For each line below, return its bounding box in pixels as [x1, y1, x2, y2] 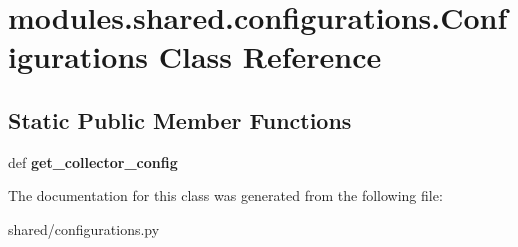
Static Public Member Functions [8, 104, 352, 135]
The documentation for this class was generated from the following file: [8, 185, 443, 206]
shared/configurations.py [8, 218, 160, 239]
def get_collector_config [8, 151, 178, 172]
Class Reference [158, 36, 382, 77]
